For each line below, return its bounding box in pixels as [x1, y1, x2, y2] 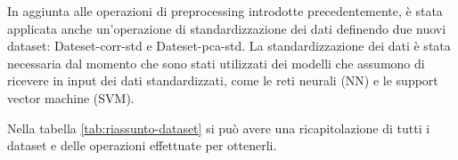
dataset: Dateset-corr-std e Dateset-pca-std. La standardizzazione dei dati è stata [7, 36, 451, 55]
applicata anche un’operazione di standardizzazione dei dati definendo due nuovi [7, 19, 446, 37]
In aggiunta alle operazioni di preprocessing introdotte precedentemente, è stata [7, 2, 443, 20]
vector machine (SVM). [7, 88, 135, 107]
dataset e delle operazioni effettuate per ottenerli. [7, 136, 277, 155]
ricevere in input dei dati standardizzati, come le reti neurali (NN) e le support [7, 71, 438, 90]
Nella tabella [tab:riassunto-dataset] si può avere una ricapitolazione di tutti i [7, 118, 430, 137]
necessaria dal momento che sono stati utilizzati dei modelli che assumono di [7, 53, 425, 72]
